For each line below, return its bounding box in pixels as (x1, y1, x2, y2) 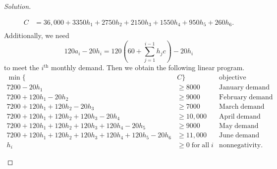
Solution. (4, 1, 31, 11)
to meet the (4, 62, 39, 73)
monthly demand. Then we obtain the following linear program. (51, 62, 245, 73)
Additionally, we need (4, 30, 69, 41)
